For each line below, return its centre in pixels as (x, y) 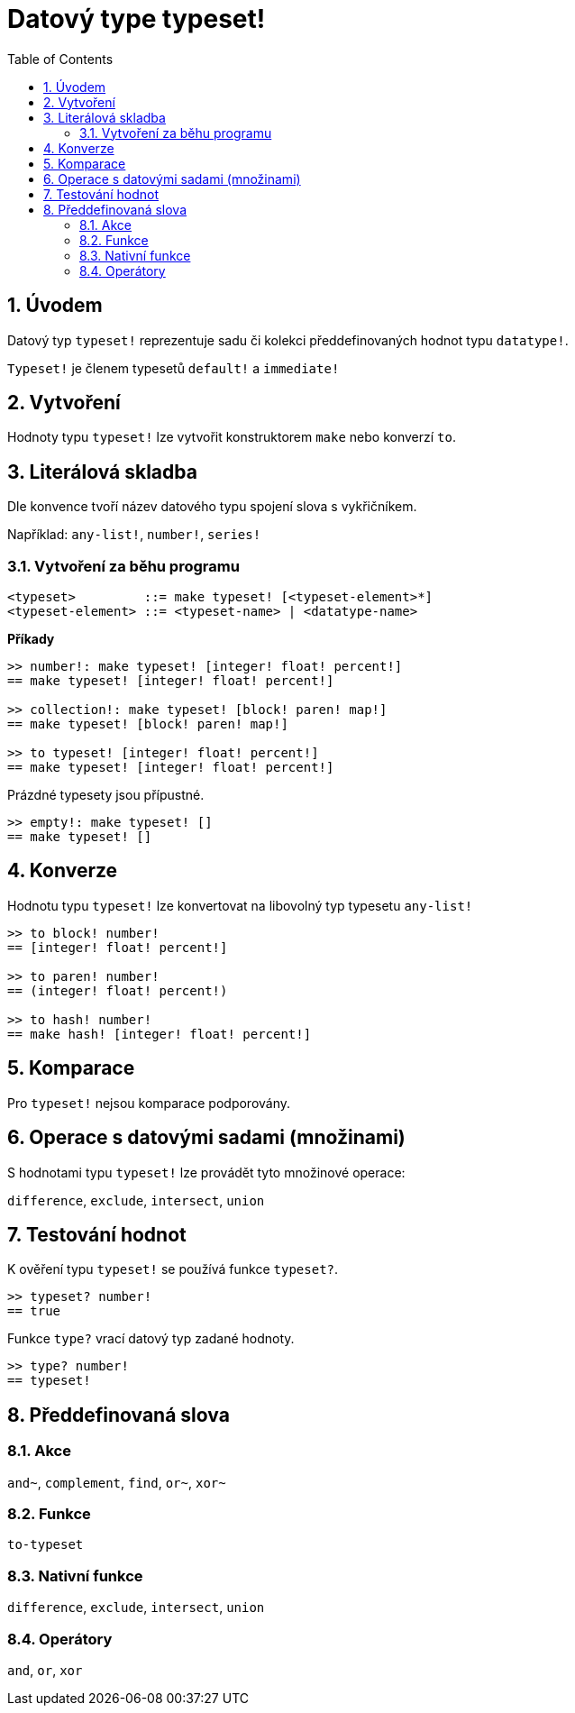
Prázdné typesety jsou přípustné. (106, 795)
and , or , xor (45, 1670)
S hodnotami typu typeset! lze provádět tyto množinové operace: (206, 1172)
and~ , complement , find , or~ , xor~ (117, 1482)
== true (34, 1311)
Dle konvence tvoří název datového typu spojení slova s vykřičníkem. (212, 507)
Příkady (31, 639)
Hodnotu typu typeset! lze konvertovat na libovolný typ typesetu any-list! (240, 905)
